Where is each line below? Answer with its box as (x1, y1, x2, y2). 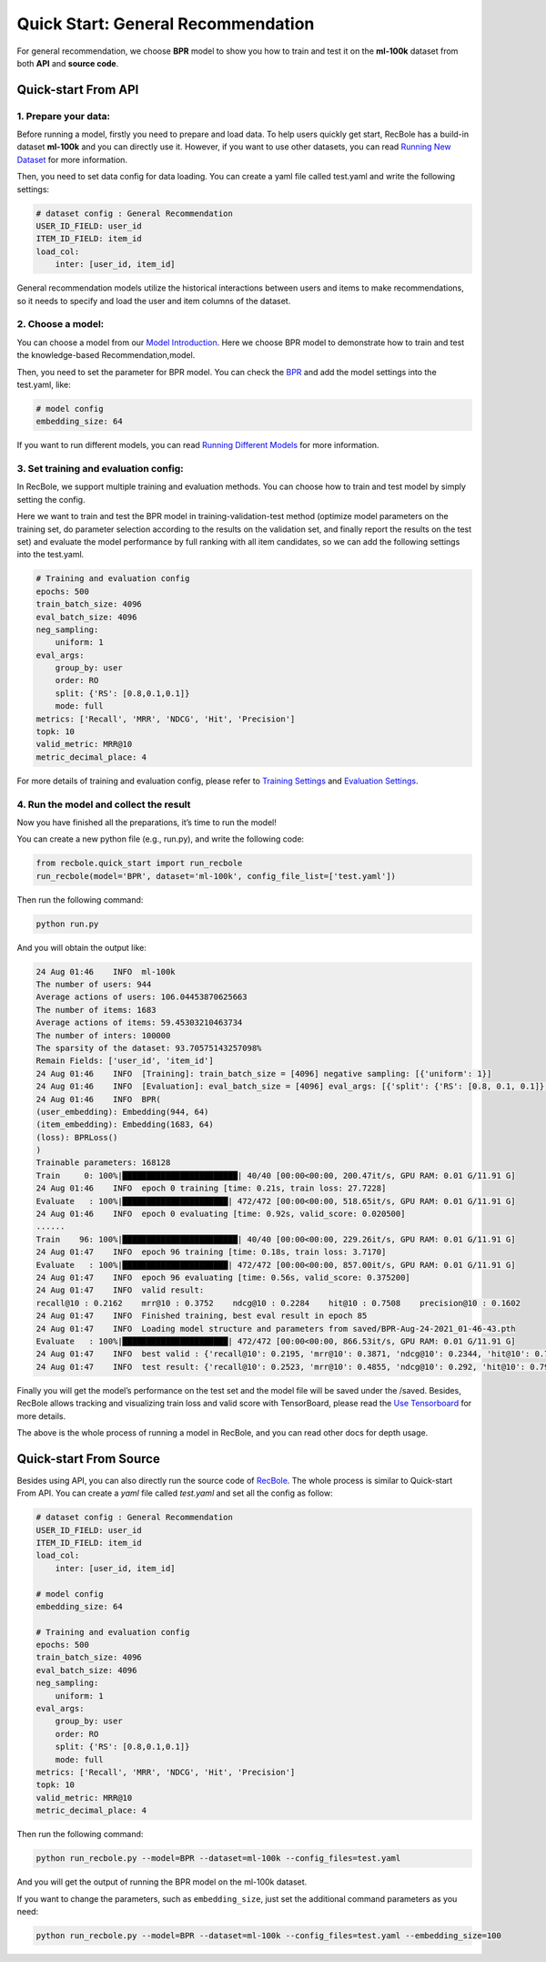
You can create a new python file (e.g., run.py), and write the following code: (16, 833, 305, 844)
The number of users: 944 (35, 979, 152, 990)
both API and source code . (16, 57, 119, 68)
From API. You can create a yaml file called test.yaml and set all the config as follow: (16, 1487, 333, 1498)
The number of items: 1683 (35, 1005, 157, 1015)
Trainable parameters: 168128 (35, 1158, 171, 1168)
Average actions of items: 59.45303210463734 (35, 1017, 243, 1028)
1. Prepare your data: (16, 109, 111, 122)
